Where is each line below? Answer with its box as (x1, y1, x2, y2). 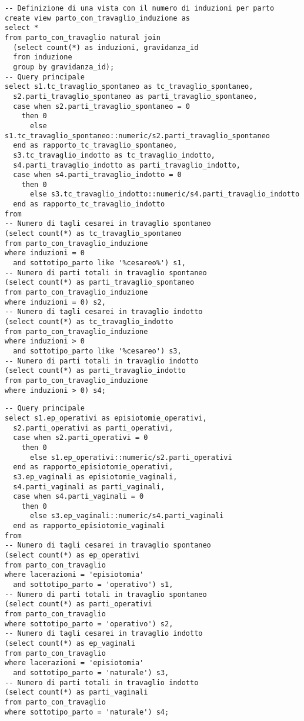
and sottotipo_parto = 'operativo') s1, (13, 580, 173, 589)
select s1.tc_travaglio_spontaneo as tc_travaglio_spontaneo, (5, 82, 253, 91)
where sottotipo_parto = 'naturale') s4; (5, 707, 169, 716)
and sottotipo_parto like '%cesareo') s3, (13, 346, 182, 355)
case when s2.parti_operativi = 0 (13, 433, 148, 442)
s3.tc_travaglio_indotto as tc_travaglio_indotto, (13, 151, 215, 159)
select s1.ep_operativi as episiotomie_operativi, (5, 413, 207, 422)
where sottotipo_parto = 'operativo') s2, (5, 619, 173, 628)
